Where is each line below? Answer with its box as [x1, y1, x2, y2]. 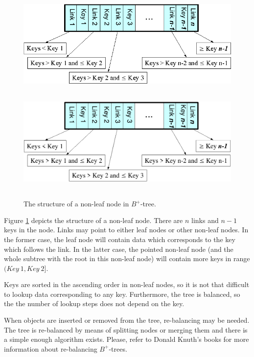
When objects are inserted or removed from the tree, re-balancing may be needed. [4, 315, 250, 325]
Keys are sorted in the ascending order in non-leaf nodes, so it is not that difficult [4, 279, 250, 290]
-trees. [109, 343, 127, 354]
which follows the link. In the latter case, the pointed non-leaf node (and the [4, 244, 233, 254]
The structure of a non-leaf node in [23, 199, 129, 209]
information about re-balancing [4, 343, 97, 354]
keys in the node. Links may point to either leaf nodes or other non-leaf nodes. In [4, 224, 249, 235]
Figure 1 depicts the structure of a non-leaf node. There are [4, 215, 183, 225]
